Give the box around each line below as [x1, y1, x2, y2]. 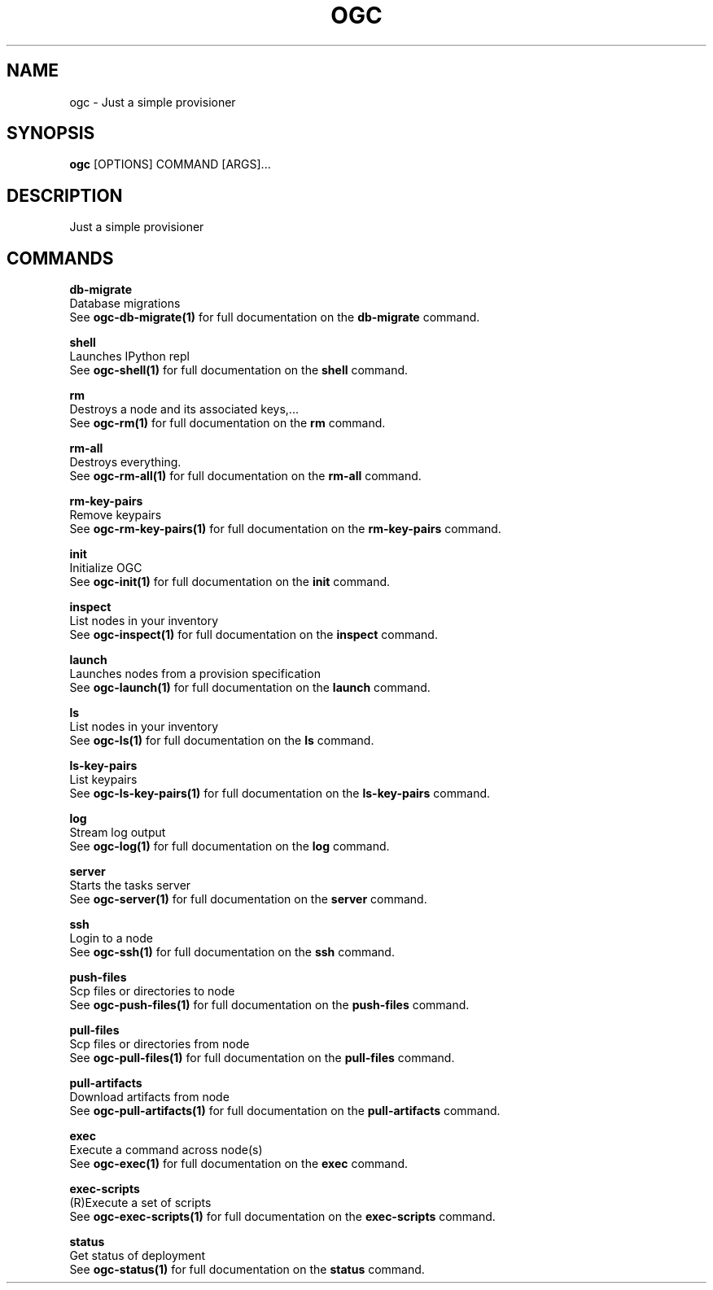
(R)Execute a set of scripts [69, 1196, 212, 1210]
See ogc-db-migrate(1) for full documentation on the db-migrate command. [69, 310, 480, 325]
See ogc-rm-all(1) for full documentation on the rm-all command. [69, 469, 422, 483]
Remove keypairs [69, 508, 162, 523]
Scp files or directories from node [69, 1037, 250, 1052]
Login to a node [69, 931, 153, 946]
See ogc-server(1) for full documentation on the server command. [69, 892, 427, 907]
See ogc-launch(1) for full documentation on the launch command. [69, 680, 431, 695]
